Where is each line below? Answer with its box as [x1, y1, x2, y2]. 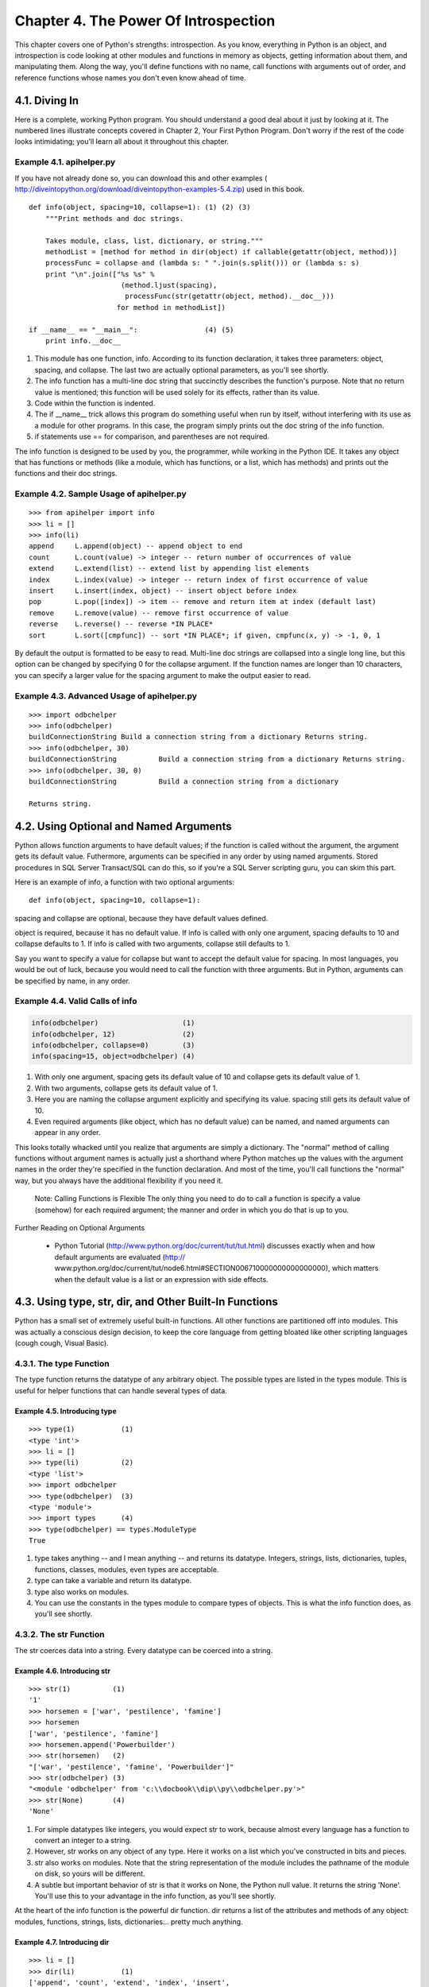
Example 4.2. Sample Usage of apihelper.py [14, 489, 187, 500]
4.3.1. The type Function [14, 1358, 110, 1369]
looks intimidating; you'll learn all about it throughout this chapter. [14, 137, 230, 146]
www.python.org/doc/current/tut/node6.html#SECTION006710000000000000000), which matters [54, 1264, 379, 1273]
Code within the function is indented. [34, 398, 156, 408]
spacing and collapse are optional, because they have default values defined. [14, 913, 269, 923]
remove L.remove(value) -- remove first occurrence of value [29, 608, 289, 618]
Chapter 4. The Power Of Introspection [14, 12, 276, 29]
